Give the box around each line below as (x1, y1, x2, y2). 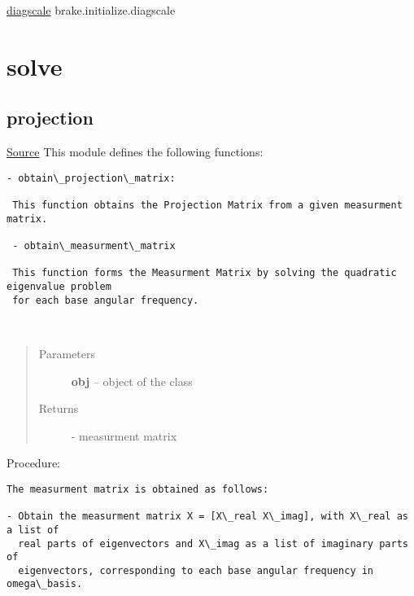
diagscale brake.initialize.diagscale (7, 2, 176, 18)
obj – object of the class (71, 372, 193, 389)
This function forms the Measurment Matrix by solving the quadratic (12, 267, 397, 279)
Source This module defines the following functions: (7, 143, 264, 160)
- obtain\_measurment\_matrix (12, 240, 176, 252)
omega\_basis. (7, 578, 83, 590)
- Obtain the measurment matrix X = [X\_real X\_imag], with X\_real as (7, 511, 408, 523)
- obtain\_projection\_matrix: (7, 172, 176, 184)
